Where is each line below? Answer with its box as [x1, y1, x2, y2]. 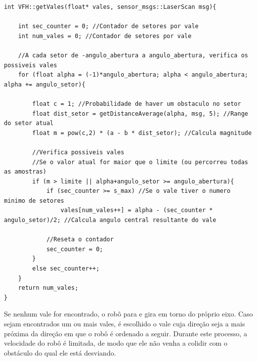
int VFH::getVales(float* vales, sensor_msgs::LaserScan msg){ [4, 3, 216, 10]
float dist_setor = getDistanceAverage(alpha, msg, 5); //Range [32, 110, 248, 117]
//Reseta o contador [46, 236, 114, 243]
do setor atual [4, 120, 54, 127]
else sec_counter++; [32, 265, 100, 272]
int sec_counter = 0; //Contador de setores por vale [18, 23, 199, 30]
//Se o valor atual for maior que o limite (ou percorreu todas [32, 158, 248, 166]
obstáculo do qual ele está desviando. [4, 347, 116, 358]
